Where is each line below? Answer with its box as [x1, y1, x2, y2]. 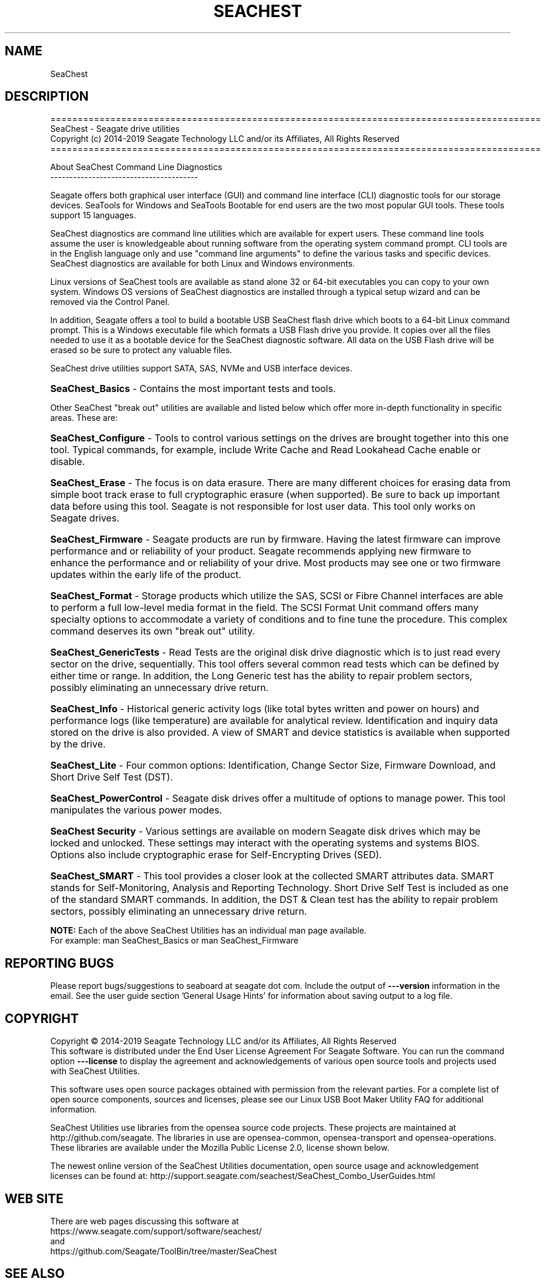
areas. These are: [50, 413, 118, 423]
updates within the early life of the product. [50, 569, 241, 581]
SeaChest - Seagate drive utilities [50, 124, 180, 134]
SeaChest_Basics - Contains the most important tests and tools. [50, 383, 336, 395]
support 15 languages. [50, 210, 136, 221]
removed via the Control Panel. [50, 297, 170, 307]
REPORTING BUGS [5, 955, 114, 971]
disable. [50, 456, 85, 468]
